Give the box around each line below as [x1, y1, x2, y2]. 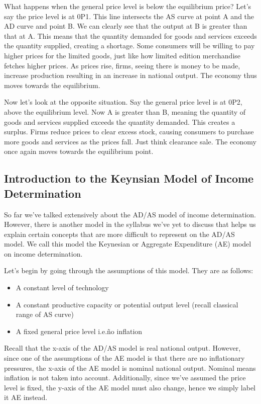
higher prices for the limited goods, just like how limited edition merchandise [4, 50, 241, 60]
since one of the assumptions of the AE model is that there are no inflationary [4, 353, 245, 363]
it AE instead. [4, 392, 48, 402]
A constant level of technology [16, 282, 109, 293]
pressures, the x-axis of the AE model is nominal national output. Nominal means [4, 362, 256, 373]
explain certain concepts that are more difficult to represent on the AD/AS [4, 228, 235, 239]
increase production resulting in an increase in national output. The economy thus [4, 70, 257, 80]
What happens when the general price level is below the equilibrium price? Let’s [4, 1, 251, 11]
